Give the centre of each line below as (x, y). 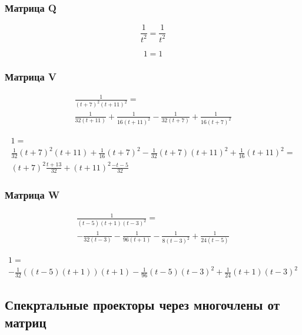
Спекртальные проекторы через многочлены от (142, 305)
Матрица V (31, 76)
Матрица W (32, 195)
